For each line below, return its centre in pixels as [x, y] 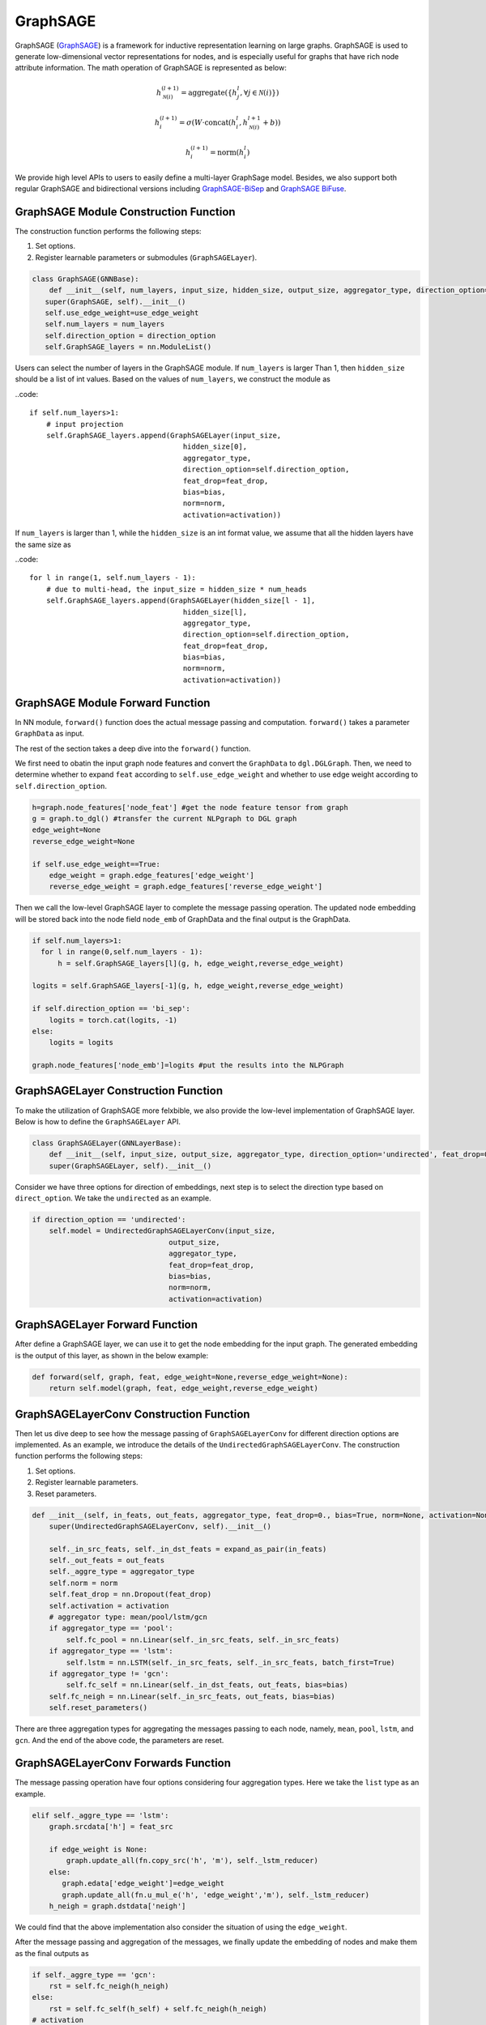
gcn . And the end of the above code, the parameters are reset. [119, 1740]
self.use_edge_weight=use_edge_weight [122, 313]
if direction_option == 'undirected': [109, 1220]
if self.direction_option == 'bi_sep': [111, 1009]
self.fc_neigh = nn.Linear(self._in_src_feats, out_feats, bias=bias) [192, 1696]
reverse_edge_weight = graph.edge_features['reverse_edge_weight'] [186, 887]
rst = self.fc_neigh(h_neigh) [109, 1986]
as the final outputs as [52, 1953]
